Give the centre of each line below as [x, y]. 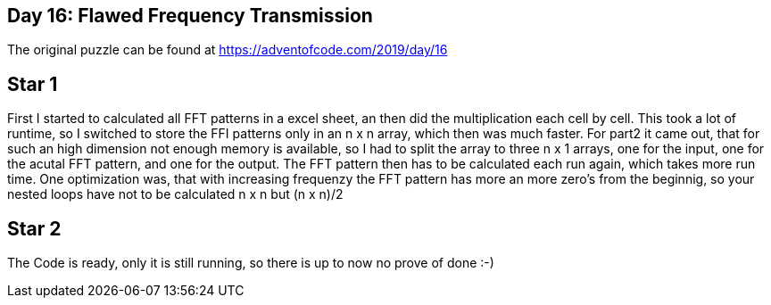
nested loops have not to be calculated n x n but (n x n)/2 [175, 194]
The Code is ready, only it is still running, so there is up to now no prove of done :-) [251, 263]
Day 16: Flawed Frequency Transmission [190, 16]
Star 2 [34, 228]
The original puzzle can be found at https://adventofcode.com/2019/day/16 [228, 50]
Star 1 [33, 84]
